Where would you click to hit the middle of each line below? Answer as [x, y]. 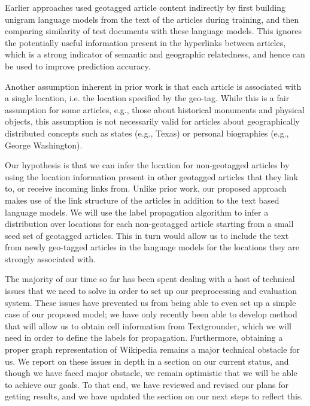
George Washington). [44, 145]
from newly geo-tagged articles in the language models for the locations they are [152, 247]
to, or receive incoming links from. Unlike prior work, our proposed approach [146, 188]
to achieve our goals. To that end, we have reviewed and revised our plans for [147, 384]
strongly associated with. [50, 258]
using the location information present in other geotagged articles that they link [152, 176]
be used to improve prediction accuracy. [78, 66]
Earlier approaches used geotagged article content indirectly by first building [145, 7]
